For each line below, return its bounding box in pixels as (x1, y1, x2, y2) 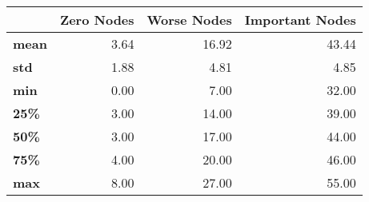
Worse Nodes (146, 10, 232, 29)
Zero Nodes (59, 10, 134, 29)
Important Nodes (244, 10, 356, 29)
